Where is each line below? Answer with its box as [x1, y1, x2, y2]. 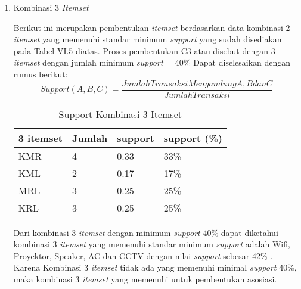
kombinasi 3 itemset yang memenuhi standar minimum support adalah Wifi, [13, 238, 290, 250]
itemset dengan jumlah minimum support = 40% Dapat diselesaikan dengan [13, 56, 291, 69]
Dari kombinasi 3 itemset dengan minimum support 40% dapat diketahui [13, 226, 278, 238]
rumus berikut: [13, 67, 68, 80]
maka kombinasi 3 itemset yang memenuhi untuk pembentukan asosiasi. [13, 273, 277, 285]
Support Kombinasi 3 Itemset [58, 107, 182, 121]
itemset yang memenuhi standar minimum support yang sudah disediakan [13, 33, 282, 45]
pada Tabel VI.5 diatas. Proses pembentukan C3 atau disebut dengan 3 [13, 44, 275, 57]
